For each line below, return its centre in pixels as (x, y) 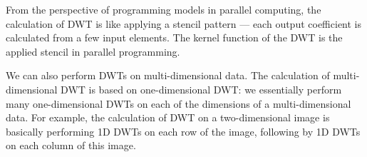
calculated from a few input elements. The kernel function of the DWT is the (174, 37)
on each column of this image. (71, 145)
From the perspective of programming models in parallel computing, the (164, 9)
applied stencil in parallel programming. (93, 51)
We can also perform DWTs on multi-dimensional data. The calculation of (168, 75)
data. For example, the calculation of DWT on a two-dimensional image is (168, 117)
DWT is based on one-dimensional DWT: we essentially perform (201, 89)
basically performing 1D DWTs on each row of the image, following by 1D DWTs (183, 131)
